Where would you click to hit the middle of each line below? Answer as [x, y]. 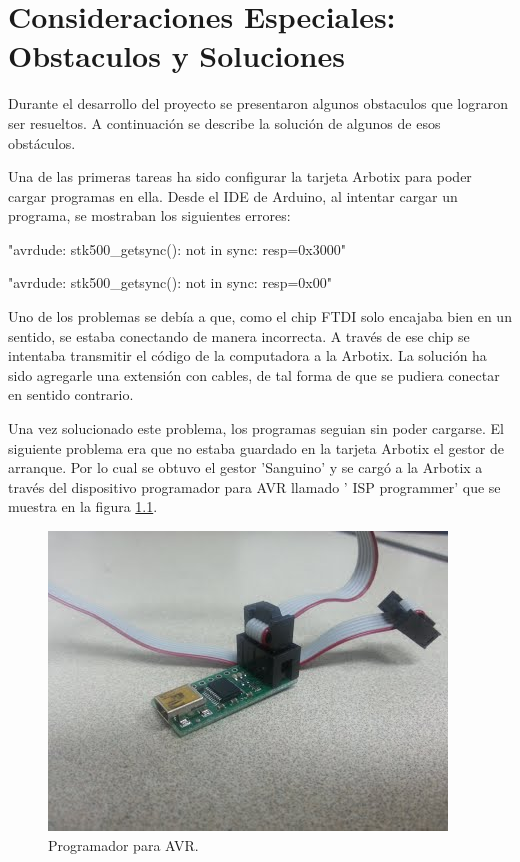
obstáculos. [42, 142]
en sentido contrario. [71, 394]
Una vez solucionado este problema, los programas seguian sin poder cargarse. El [256, 428]
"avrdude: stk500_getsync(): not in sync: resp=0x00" [170, 282]
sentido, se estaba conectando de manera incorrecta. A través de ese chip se [239, 335]
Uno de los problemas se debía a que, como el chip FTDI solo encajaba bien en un [260, 316]
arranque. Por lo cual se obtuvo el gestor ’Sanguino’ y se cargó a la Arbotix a [245, 467]
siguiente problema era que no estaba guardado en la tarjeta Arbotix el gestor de [256, 447]
